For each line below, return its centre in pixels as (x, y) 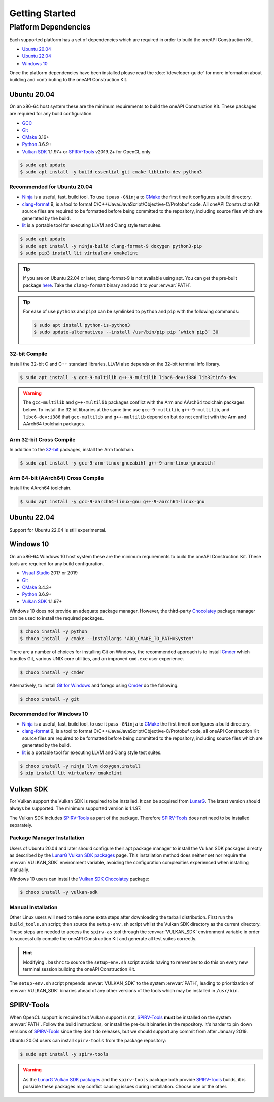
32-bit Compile (28, 354)
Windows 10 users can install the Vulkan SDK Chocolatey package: (79, 879)
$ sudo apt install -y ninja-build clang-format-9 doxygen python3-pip (111, 246)
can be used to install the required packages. (57, 618)
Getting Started (43, 13)
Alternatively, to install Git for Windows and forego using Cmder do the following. (94, 686)
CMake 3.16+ (36, 137)
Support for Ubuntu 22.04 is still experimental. (58, 530)
